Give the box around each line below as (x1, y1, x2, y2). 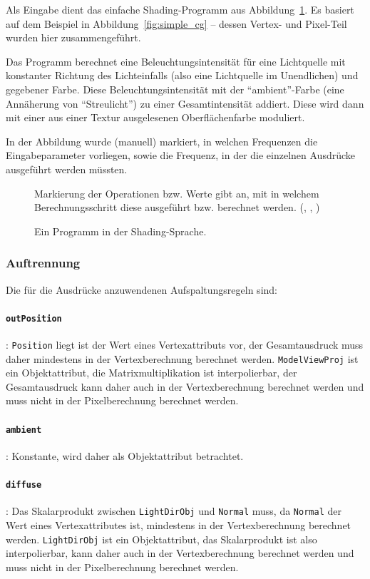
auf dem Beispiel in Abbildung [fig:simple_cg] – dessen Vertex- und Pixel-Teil (6, 16, 347, 31)
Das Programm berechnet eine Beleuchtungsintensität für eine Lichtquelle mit (6, 53, 346, 68)
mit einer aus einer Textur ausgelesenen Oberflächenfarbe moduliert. (6, 110, 305, 125)
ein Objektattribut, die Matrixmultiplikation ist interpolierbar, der (6, 365, 297, 380)
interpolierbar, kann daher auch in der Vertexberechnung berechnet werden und (6, 545, 354, 560)
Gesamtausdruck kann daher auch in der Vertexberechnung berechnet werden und (6, 379, 364, 394)
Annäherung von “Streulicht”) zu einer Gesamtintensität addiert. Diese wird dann (6, 96, 364, 111)
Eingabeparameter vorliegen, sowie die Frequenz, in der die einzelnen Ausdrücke (6, 148, 355, 163)
